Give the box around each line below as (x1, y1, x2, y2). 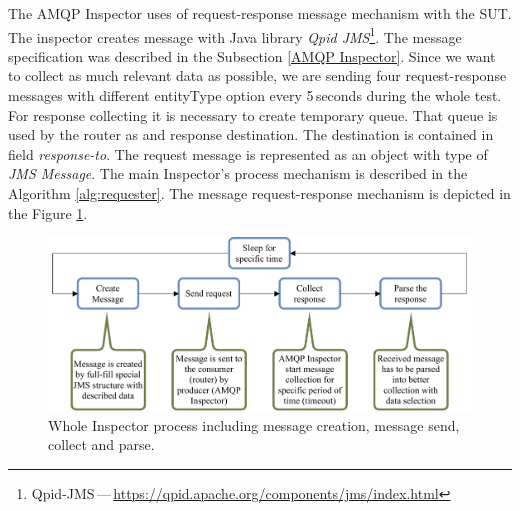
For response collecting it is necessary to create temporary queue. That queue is (8, 104, 498, 125)
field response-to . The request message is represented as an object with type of (8, 143, 488, 164)
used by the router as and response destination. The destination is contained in (8, 124, 494, 145)
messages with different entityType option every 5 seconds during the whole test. (8, 85, 502, 106)
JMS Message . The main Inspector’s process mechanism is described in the (8, 163, 468, 184)
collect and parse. (48, 434, 155, 455)
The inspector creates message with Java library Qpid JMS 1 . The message (8, 23, 462, 47)
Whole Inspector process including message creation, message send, (48, 414, 460, 435)
